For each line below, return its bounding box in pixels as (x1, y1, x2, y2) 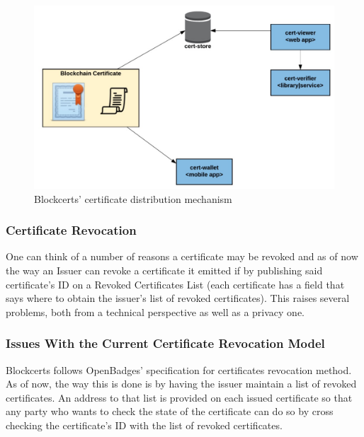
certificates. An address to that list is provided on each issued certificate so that (6, 390, 353, 404)
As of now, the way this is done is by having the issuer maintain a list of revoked (6, 376, 357, 391)
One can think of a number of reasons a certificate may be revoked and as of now (6, 249, 358, 264)
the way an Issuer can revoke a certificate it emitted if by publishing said (6, 263, 323, 278)
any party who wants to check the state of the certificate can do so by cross (6, 404, 334, 419)
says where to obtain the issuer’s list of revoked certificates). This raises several (6, 291, 350, 305)
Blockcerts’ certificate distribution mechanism (34, 191, 232, 206)
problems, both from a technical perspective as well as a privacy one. (6, 304, 305, 319)
